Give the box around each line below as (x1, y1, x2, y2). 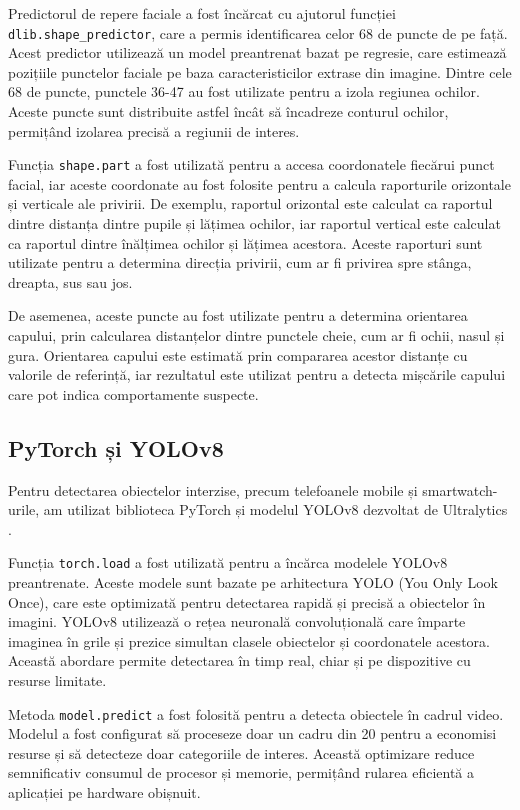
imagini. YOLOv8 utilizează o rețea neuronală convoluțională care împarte (8, 611, 466, 632)
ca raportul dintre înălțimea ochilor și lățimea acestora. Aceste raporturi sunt (8, 232, 483, 253)
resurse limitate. (8, 670, 107, 691)
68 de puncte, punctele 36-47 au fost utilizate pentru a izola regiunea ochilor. (8, 81, 480, 102)
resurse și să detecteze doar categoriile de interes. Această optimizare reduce (8, 742, 475, 763)
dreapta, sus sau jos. (8, 271, 133, 292)
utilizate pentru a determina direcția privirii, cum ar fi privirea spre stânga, (8, 252, 472, 273)
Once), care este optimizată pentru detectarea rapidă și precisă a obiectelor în (8, 591, 486, 612)
